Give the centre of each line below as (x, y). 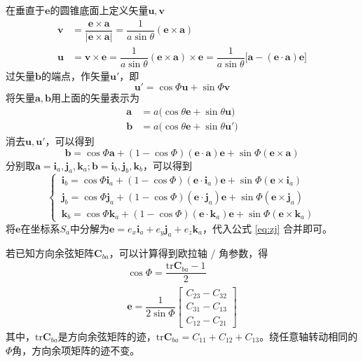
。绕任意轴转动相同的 (309, 336)
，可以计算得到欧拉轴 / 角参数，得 (189, 252)
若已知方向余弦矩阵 (50, 252)
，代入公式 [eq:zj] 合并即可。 (267, 228)
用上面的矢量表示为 (96, 98)
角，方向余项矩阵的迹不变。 (76, 350)
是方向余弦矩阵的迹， (107, 336)
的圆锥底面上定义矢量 (99, 10)
